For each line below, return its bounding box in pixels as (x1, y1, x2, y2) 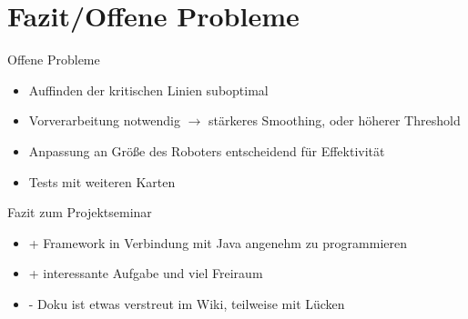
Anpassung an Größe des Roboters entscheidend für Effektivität (28, 141, 385, 160)
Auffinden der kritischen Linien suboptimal (28, 80, 269, 99)
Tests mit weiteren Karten (28, 172, 176, 191)
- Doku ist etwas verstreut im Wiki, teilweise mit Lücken (28, 294, 345, 313)
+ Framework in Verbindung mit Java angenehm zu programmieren (28, 233, 407, 252)
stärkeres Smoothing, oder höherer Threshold (209, 111, 461, 130)
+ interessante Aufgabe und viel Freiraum (28, 264, 263, 283)
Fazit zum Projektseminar (7, 203, 152, 222)
